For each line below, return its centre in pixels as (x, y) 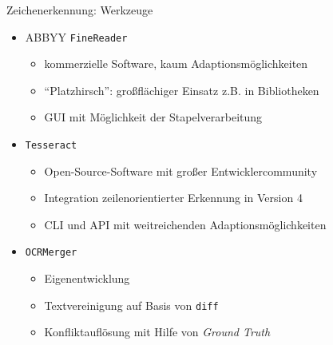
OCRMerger (51, 253)
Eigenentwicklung (87, 278)
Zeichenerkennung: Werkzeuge (80, 10)
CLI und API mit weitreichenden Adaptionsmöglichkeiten (185, 224)
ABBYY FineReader (76, 36)
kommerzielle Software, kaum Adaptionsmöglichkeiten (176, 63)
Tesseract (51, 146)
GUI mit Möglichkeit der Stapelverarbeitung (153, 117)
